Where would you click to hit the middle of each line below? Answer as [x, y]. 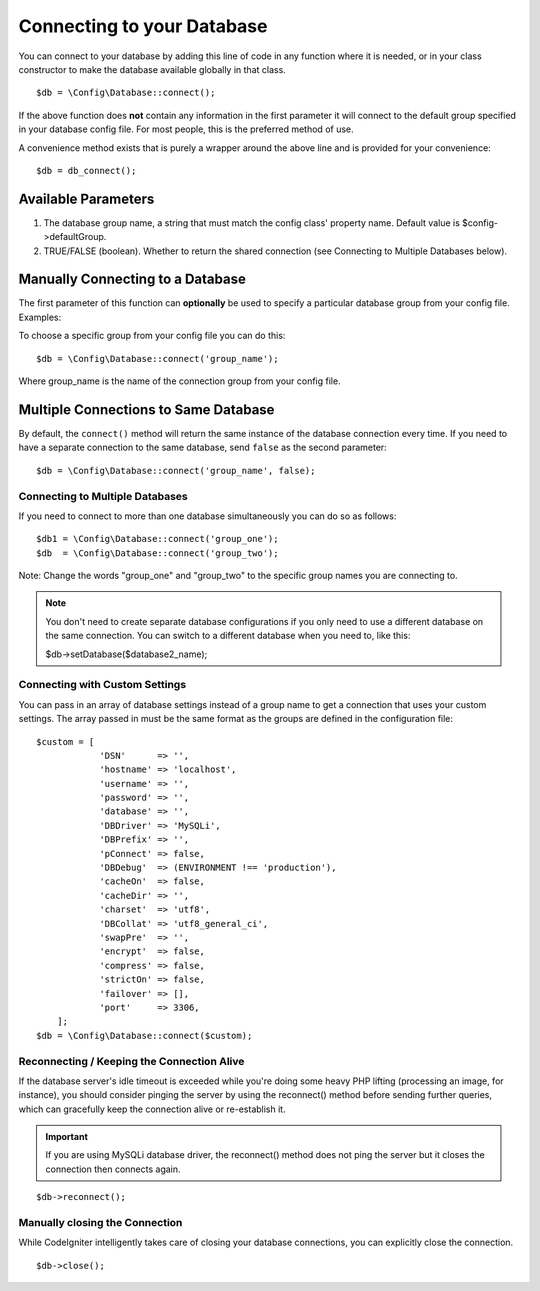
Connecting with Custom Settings [102, 685]
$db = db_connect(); [86, 170]
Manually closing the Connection [100, 1222]
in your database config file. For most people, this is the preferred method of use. [186, 129]
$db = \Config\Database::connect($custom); [144, 1035]
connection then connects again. [113, 1169]
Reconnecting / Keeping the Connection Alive [131, 1061]
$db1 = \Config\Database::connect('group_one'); [157, 539]
